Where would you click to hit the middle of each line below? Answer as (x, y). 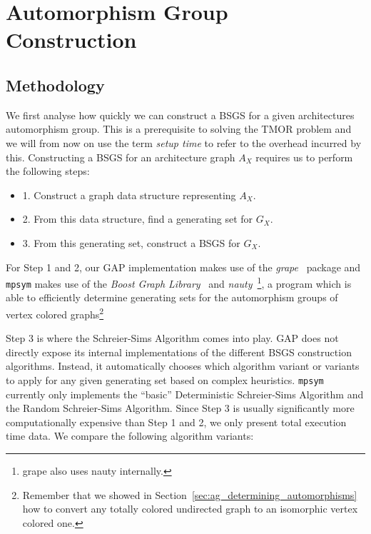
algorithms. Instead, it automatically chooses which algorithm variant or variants (183, 366)
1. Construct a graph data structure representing (129, 195)
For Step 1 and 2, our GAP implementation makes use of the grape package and (183, 267)
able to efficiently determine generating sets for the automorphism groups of (172, 297)
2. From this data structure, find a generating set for (138, 219)
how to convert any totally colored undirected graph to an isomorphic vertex (190, 509)
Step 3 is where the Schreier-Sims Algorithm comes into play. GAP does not (172, 338)
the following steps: (48, 171)
